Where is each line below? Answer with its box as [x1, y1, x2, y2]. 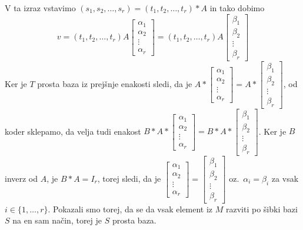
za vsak [271, 172, 299, 184]
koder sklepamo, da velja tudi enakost [5, 125, 141, 137]
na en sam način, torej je [12, 214, 102, 226]
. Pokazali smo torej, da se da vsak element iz [48, 202, 213, 215]
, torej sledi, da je [97, 172, 161, 184]
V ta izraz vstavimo [5, 2, 76, 14]
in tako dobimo [209, 2, 265, 14]
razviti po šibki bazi [226, 202, 298, 215]
